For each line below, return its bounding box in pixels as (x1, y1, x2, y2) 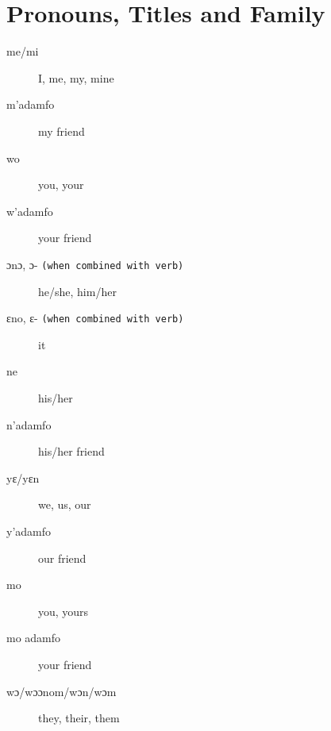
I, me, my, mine (38, 69, 114, 86)
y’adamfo (6, 522, 52, 539)
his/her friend (38, 443, 105, 460)
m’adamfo (6, 96, 55, 113)
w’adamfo (6, 202, 53, 219)
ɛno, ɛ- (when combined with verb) (6, 310, 184, 326)
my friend (38, 122, 85, 139)
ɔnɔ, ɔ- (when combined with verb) (6, 256, 184, 272)
